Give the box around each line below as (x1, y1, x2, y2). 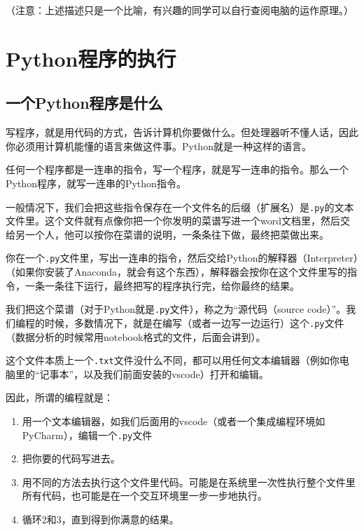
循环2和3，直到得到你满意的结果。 (22, 512, 179, 527)
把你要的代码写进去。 (22, 451, 120, 466)
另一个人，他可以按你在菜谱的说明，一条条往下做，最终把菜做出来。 (15, 227, 329, 241)
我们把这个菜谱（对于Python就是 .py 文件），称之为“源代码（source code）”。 (6, 302, 346, 316)
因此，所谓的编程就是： (6, 390, 113, 405)
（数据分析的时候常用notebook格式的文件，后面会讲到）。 (6, 329, 266, 344)
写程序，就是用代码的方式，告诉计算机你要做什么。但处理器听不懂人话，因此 (6, 125, 358, 140)
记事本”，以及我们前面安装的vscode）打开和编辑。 (39, 366, 269, 381)
